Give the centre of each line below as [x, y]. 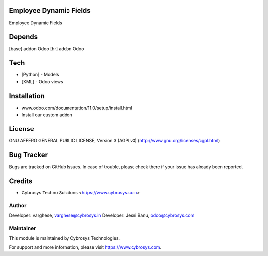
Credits [21, 181]
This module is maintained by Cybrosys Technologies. [65, 238]
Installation [27, 96]
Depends [24, 37]
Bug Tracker [29, 155]
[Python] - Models [40, 75]
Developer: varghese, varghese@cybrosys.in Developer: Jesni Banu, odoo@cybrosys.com [102, 215]
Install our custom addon [47, 115]
